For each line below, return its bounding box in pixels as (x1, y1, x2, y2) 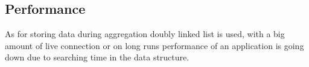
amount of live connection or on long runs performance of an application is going (5, 39, 304, 51)
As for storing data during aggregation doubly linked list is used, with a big (5, 28, 285, 40)
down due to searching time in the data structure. (5, 51, 190, 63)
